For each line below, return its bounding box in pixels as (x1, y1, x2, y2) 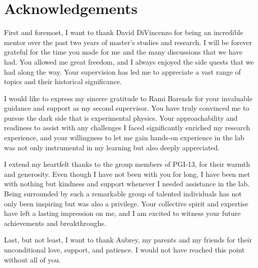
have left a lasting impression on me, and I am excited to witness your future (4, 208, 241, 218)
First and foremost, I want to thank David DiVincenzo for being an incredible (4, 27, 243, 38)
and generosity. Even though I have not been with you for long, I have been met (4, 168, 250, 179)
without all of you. (4, 254, 61, 264)
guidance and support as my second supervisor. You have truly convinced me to (4, 103, 249, 113)
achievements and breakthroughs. (4, 217, 106, 228)
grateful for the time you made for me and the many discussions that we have (4, 47, 242, 57)
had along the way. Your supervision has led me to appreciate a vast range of (4, 66, 241, 77)
